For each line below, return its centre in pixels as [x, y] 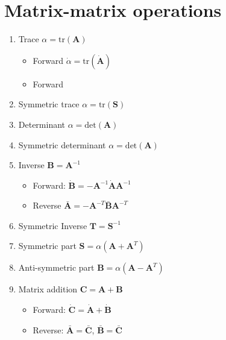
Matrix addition [48, 289]
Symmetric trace [49, 104]
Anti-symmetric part [56, 267]
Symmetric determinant [62, 144]
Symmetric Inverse [53, 225]
